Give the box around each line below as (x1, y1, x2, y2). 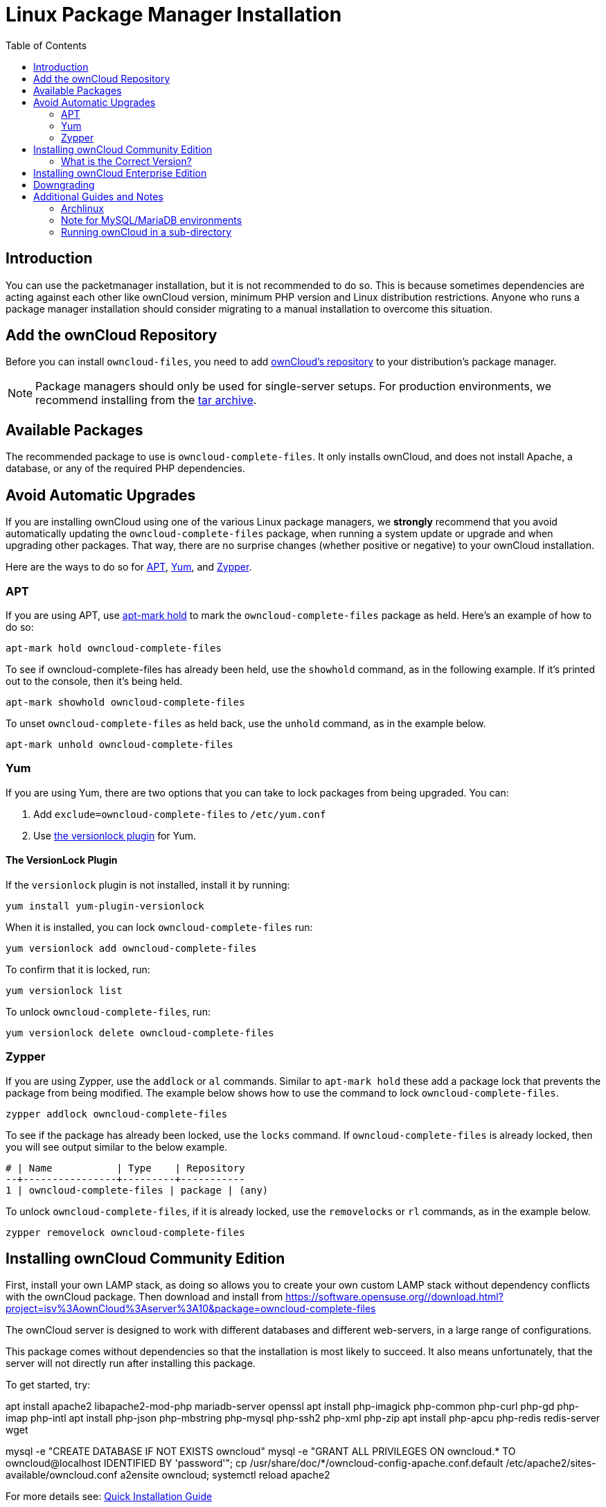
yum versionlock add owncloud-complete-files (6, 942, 257, 954)
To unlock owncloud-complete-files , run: (6, 1005, 211, 1018)
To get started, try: (6, 1379, 91, 1391)
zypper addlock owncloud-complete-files (6, 1108, 228, 1120)
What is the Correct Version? (61, 155, 192, 167)
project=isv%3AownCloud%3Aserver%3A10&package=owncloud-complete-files (6, 1303, 376, 1315)
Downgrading (33, 178, 95, 191)
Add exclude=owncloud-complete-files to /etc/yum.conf (33, 808, 326, 820)
